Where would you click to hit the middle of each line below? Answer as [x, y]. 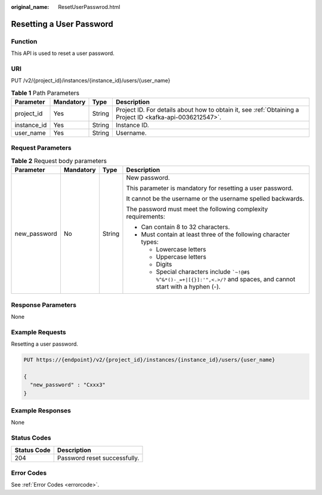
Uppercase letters [181, 257]
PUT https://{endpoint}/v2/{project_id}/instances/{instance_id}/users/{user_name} [149, 360]
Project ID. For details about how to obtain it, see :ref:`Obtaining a [207, 110]
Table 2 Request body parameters [59, 161]
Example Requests [38, 332]
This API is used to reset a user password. [63, 53]
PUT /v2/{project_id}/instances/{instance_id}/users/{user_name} [91, 81]
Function [24, 41]
